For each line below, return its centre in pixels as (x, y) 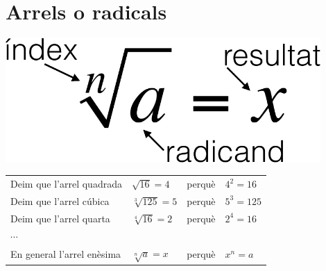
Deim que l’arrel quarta (60, 218)
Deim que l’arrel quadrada (66, 184)
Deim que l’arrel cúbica (60, 200)
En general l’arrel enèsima (66, 254)
